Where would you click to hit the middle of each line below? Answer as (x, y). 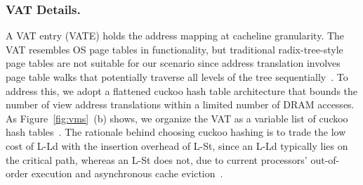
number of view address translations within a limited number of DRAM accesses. (180, 104)
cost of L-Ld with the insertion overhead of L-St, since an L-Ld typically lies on (177, 145)
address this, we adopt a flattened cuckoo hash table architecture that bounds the (182, 90)
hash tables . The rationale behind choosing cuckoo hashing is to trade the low (176, 132)
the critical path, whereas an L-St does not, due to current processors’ (157, 159)
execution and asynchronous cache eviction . (127, 173)
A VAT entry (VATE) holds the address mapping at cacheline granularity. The (175, 36)
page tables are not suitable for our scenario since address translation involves (173, 63)
